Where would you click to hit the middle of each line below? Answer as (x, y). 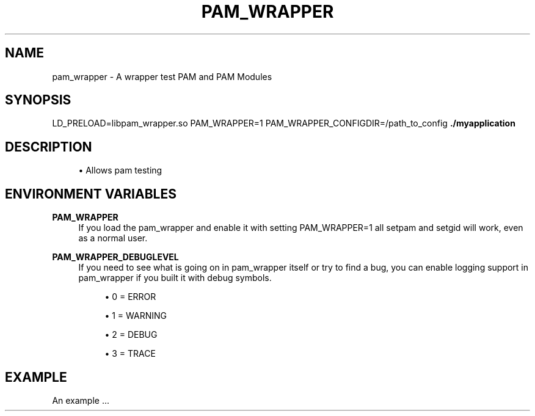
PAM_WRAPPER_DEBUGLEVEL (115, 257)
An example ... (81, 400)
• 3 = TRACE (130, 354)
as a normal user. (113, 238)
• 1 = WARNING (136, 316)
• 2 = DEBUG (131, 335)
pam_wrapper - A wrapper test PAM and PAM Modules (162, 76)
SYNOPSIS (38, 100)
